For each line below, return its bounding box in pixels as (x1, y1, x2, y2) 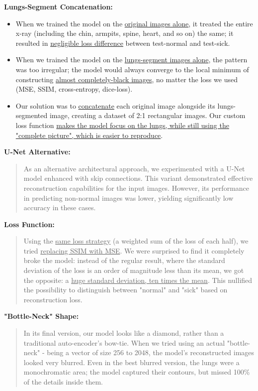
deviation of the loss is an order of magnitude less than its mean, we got (23, 265, 244, 275)
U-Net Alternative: (4, 146, 71, 157)
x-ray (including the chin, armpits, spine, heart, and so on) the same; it (15, 28, 234, 38)
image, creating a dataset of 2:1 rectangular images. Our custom (49, 110, 246, 121)
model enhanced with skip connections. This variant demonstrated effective (23, 173, 253, 183)
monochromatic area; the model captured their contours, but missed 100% (23, 367, 250, 377)
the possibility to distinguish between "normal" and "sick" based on (23, 284, 228, 295)
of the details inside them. (23, 377, 103, 387)
